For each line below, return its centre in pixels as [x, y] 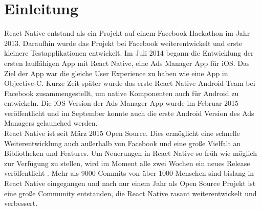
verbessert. [21, 203]
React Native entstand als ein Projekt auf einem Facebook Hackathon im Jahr [127, 33]
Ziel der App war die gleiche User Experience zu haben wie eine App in [116, 73]
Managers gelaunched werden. [51, 123]
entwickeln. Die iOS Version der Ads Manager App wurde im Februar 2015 [122, 103]
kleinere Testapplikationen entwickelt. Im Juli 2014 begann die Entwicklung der [129, 53]
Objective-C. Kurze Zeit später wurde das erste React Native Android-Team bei [130, 83]
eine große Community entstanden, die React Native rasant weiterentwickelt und [130, 193]
